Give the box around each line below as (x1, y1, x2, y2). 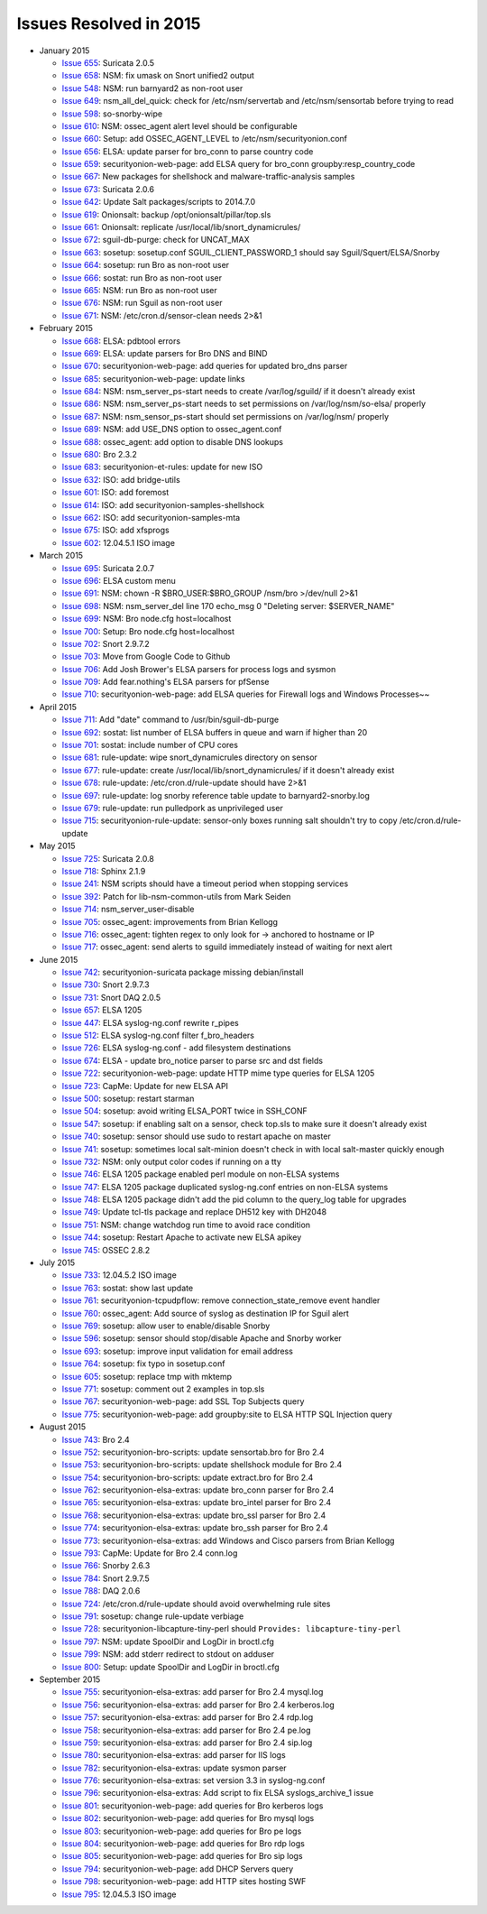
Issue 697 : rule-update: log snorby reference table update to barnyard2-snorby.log (61, 790, 370, 800)
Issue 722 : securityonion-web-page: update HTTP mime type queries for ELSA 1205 (61, 1068, 375, 1078)
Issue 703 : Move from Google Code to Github (61, 651, 231, 662)
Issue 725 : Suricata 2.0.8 (61, 853, 155, 864)
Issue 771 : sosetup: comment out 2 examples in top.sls (61, 1383, 265, 1394)
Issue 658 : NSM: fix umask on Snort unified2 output (61, 70, 254, 81)
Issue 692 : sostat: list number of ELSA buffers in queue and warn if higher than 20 (61, 726, 368, 737)
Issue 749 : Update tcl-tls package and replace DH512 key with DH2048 (61, 1207, 327, 1217)
